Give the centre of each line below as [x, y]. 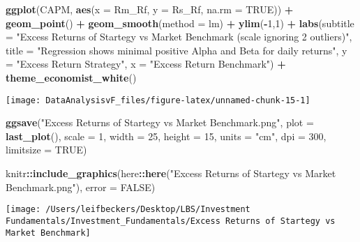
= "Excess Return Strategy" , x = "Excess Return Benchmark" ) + [146, 64]
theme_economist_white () [71, 77]
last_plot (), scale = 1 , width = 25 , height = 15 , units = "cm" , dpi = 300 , [166, 136]
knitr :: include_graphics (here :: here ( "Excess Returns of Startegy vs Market [171, 173]
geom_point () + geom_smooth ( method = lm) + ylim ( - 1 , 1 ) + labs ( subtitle [180, 23]
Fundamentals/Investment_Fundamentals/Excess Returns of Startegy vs [171, 221]
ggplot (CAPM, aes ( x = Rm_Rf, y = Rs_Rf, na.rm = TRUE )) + [150, 9]
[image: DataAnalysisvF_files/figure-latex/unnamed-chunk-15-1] [158, 100]
